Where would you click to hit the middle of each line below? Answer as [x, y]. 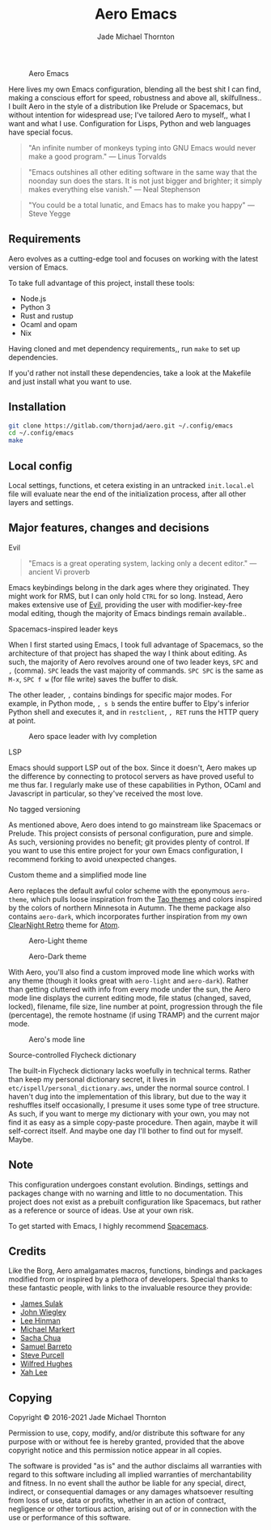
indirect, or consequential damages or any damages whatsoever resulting [131, 1492]
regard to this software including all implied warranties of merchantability [130, 1475]
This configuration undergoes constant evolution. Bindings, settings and [129, 1184]
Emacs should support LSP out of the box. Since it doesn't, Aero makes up [133, 767]
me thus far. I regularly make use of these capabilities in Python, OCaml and [135, 784]
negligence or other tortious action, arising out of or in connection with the [133, 1509]
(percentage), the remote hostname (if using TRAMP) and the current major [134, 1015]
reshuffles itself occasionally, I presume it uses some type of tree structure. [134, 1105]
